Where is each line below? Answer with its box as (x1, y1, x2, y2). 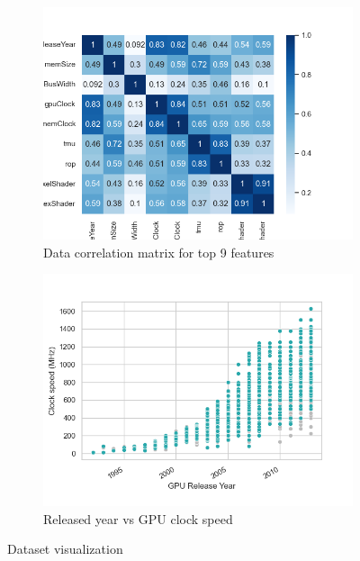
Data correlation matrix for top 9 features (43, 242, 274, 261)
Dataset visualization (7, 539, 123, 558)
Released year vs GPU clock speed (43, 509, 233, 528)
